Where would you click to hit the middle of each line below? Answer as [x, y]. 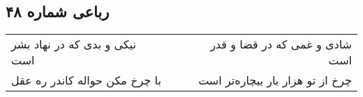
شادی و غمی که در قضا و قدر [281, 44]
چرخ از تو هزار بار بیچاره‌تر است [275, 80]
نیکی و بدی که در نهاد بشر [74, 44]
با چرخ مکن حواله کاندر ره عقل [86, 80]
